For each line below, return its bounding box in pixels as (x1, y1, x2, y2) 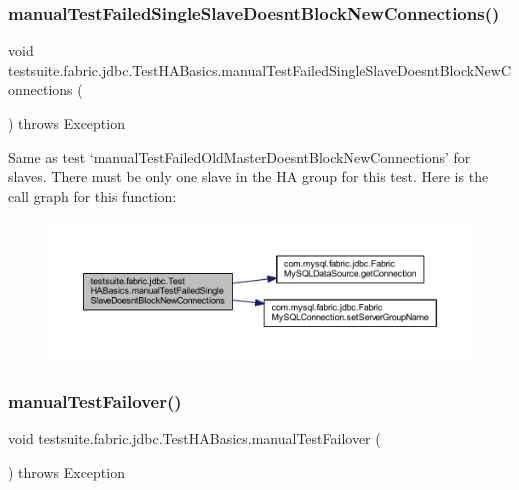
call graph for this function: (8, 185, 177, 206)
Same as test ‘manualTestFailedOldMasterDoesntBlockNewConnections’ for (8, 146, 471, 167)
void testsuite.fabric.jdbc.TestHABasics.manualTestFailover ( (8, 428, 381, 449)
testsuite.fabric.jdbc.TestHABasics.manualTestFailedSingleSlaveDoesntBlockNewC (8, 59, 512, 80)
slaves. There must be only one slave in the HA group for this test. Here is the (8, 166, 489, 187)
